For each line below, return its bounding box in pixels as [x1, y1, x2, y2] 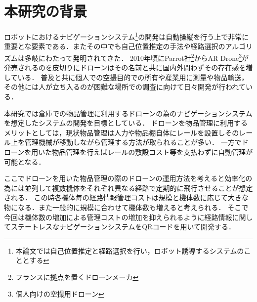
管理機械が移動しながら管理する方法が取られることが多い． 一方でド [24, 137, 249, 147]
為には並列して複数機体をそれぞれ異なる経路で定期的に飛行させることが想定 [4, 182, 253, 193]
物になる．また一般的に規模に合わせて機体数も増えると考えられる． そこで [4, 202, 249, 212]
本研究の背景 [4, 1, 87, 21]
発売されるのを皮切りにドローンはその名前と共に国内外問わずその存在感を [4, 62, 246, 73]
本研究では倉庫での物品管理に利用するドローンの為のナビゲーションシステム [4, 108, 253, 118]
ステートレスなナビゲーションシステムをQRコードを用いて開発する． [10, 221, 236, 232]
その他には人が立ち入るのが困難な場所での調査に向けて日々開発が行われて [4, 82, 246, 92]
